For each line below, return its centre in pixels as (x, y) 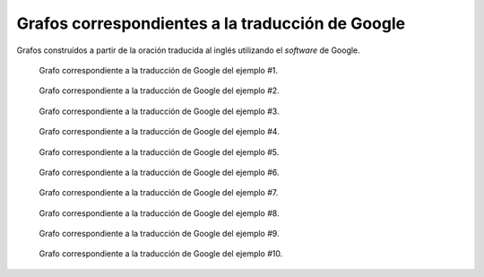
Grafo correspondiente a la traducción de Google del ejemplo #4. (159, 132)
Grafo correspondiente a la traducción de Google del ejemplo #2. (159, 91)
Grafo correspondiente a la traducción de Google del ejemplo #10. (161, 254)
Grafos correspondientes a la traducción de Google (211, 23)
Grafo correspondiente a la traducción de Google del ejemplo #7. (159, 193)
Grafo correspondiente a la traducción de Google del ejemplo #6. (159, 172)
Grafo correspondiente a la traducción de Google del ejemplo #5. (159, 151)
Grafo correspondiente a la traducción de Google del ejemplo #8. (159, 213)
